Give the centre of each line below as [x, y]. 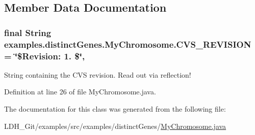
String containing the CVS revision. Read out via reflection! [98, 74]
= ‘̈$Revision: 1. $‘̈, [45, 56]
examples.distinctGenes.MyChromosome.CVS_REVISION [128, 44]
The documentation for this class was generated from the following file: [115, 109]
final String [28, 32]
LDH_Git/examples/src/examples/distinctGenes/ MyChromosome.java [115, 126]
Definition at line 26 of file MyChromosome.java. [80, 92]
